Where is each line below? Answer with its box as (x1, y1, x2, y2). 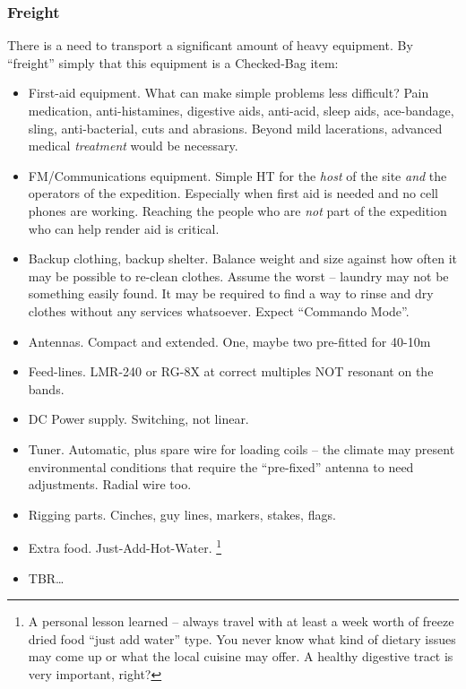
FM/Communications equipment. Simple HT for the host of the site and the (28, 166, 447, 185)
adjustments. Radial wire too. (28, 475, 192, 494)
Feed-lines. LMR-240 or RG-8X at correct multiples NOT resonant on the (28, 362, 434, 381)
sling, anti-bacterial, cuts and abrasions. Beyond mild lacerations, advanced (28, 118, 443, 137)
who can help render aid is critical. (28, 219, 220, 237)
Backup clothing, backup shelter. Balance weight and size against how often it (28, 249, 457, 268)
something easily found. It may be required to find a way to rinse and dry (28, 284, 434, 303)
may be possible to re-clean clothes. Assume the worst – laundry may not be (28, 266, 449, 285)
